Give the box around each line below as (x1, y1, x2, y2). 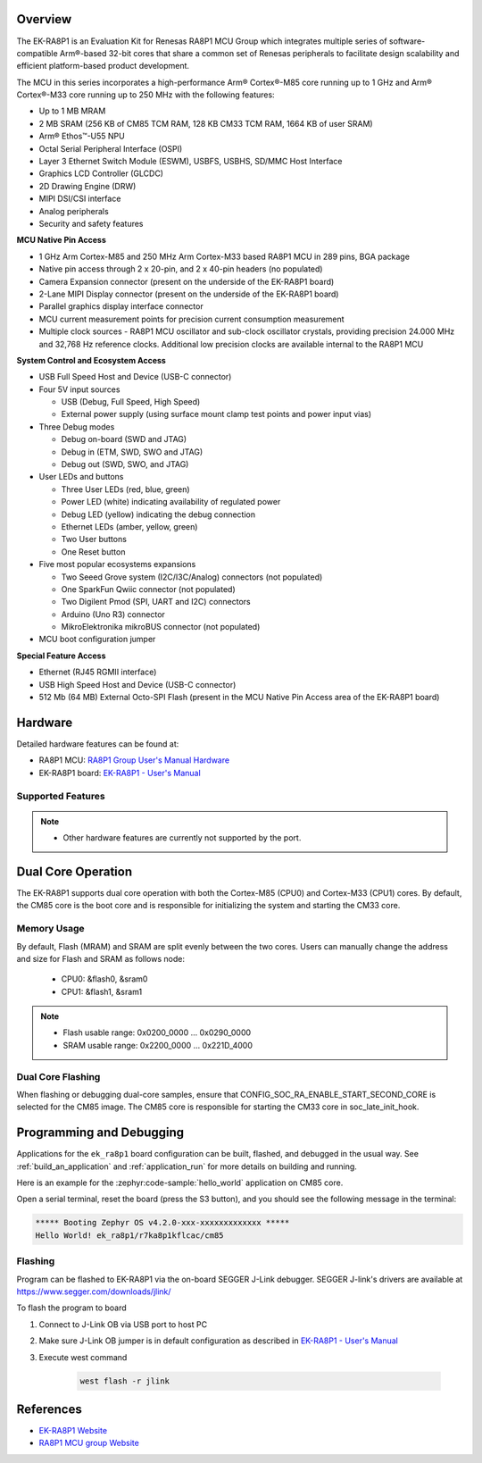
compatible (16, 47, 58, 58)
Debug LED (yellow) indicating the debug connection (61, 509, 256, 520)
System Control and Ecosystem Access (16, 355, 167, 365)
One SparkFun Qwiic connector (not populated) (61, 583, 236, 594)
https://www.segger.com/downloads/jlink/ (16, 1286, 171, 1297)
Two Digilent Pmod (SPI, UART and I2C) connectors (61, 597, 251, 607)
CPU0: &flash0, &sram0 (61, 974, 148, 984)
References (16, 1401, 82, 1417)
